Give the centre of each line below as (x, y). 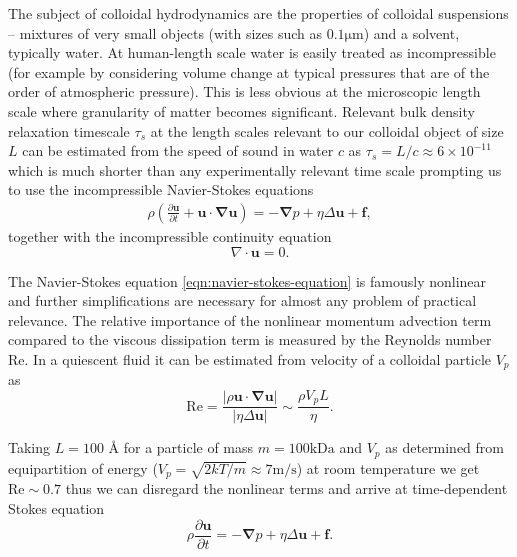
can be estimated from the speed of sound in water (178, 150)
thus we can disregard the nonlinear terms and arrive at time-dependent (286, 488)
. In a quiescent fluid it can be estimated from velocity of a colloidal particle (258, 358)
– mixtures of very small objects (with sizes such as (165, 32)
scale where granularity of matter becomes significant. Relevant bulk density (241, 110)
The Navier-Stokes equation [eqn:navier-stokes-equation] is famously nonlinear (247, 280)
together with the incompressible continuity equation (170, 235)
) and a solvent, (411, 32)
